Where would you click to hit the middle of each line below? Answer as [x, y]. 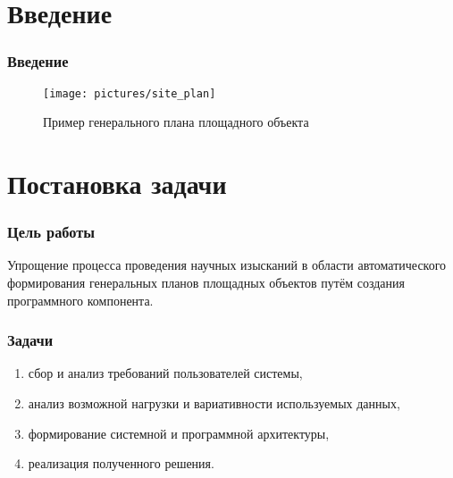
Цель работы [51, 232]
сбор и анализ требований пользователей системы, [165, 373]
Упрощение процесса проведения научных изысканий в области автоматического [227, 265]
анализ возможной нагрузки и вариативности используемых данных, [214, 403]
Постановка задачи [117, 184]
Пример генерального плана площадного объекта [176, 122]
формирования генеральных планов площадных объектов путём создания [206, 283]
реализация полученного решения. [121, 463]
